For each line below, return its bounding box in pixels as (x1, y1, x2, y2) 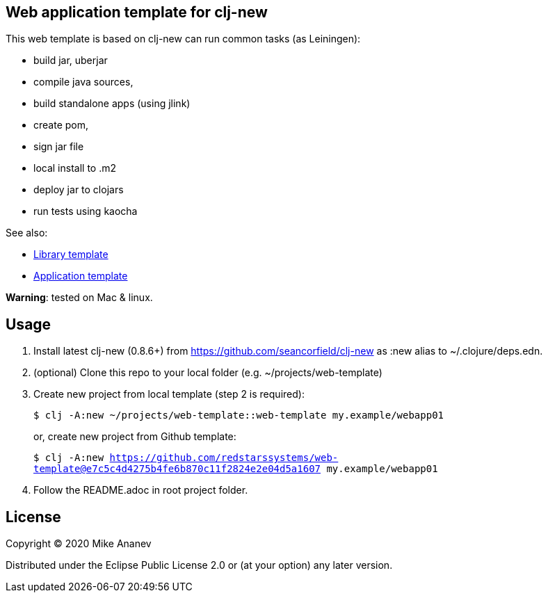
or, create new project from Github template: (33, 430, 236, 443)
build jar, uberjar (33, 54, 108, 67)
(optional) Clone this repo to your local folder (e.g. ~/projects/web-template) (33, 366, 382, 379)
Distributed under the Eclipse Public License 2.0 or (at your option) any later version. (6, 559, 393, 572)
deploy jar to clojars (33, 184, 124, 196)
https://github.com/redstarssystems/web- (109, 452, 339, 464)
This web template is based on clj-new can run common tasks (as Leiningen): (6, 33, 361, 45)
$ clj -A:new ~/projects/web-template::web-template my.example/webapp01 (33, 410, 444, 421)
